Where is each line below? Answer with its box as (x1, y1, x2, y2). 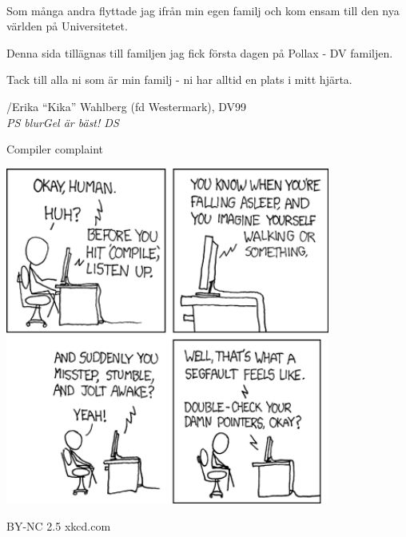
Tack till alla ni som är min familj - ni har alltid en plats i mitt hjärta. (6, 71, 352, 88)
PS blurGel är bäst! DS (6, 113, 119, 130)
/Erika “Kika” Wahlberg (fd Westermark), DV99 (6, 97, 247, 114)
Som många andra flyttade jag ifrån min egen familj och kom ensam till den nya (6, 2, 400, 18)
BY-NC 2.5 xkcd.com (6, 517, 111, 534)
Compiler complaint (6, 141, 103, 157)
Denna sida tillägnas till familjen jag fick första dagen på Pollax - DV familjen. (6, 44, 393, 61)
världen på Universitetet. (6, 18, 128, 34)
